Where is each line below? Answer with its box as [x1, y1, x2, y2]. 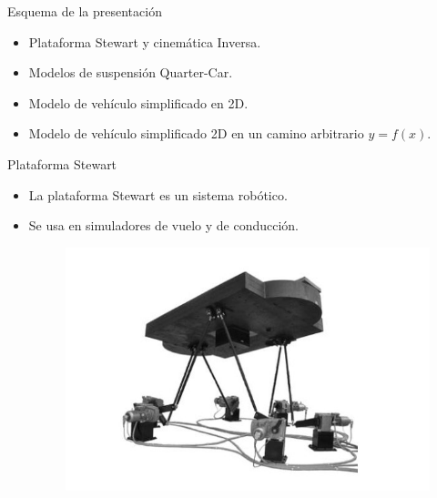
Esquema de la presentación [7, 2, 162, 20]
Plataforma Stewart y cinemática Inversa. [28, 32, 261, 51]
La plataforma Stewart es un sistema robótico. [28, 185, 288, 204]
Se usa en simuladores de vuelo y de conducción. [28, 216, 299, 235]
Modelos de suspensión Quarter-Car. [28, 63, 233, 82]
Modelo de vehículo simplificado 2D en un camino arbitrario [28, 124, 364, 143]
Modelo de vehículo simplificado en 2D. [28, 93, 249, 112]
